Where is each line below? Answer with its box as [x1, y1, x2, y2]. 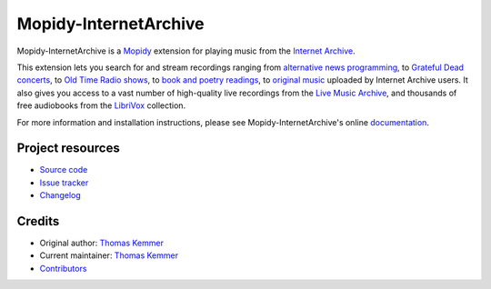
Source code [39, 164, 88, 175]
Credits [16, 214, 60, 229]
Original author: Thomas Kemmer [39, 237, 164, 249]
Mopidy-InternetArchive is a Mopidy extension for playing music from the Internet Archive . [16, 45, 356, 56]
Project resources [16, 141, 120, 156]
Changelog [39, 190, 81, 201]
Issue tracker [39, 177, 89, 188]
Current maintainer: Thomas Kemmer [39, 250, 179, 261]
